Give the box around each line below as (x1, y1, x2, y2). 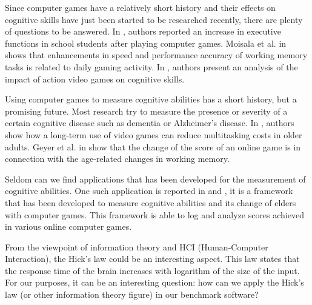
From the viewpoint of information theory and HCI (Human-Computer (5, 240, 268, 253)
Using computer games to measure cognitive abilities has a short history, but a (5, 93, 297, 106)
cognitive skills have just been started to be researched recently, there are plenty (5, 13, 303, 25)
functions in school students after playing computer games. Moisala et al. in (5, 36, 287, 49)
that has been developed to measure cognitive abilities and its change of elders (5, 196, 296, 209)
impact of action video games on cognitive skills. (5, 72, 185, 85)
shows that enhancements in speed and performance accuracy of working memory (5, 49, 308, 61)
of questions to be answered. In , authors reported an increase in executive (5, 25, 281, 38)
